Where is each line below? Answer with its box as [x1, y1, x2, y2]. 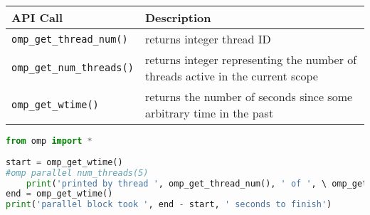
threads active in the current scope [144, 68, 318, 84]
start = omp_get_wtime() [6, 157, 123, 167]
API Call [11, 9, 63, 26]
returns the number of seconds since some [144, 88, 353, 105]
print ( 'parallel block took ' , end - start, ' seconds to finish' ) [6, 199, 332, 210]
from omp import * [6, 136, 92, 146]
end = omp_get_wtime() [6, 189, 113, 199]
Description [144, 9, 211, 26]
